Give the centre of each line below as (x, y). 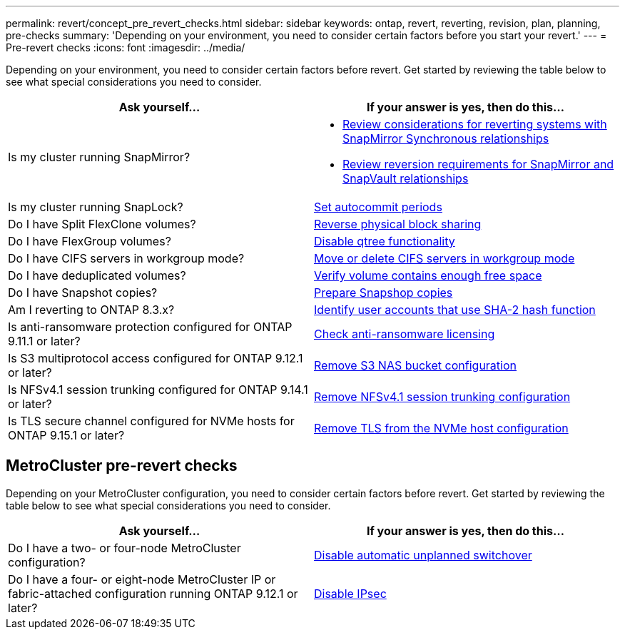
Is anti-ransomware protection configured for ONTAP (150, 327)
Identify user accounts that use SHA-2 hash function (455, 310)
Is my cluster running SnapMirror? (99, 157)
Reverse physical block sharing (398, 224)
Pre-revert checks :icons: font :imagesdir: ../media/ (126, 47)
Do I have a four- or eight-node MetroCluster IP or (142, 579)
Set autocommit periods (378, 207)
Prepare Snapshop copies (383, 293)
